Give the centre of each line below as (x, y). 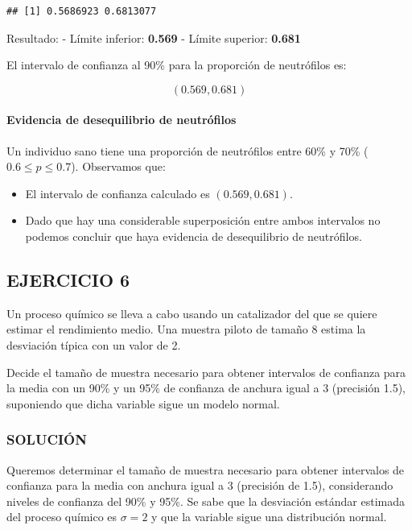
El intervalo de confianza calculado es (117, 193)
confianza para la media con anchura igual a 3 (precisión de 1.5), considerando (200, 485)
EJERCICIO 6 (68, 279)
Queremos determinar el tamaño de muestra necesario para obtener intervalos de (206, 469)
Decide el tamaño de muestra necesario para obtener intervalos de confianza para (206, 372)
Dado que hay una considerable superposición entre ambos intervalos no (203, 220)
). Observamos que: (118, 166)
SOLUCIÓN (47, 439)
